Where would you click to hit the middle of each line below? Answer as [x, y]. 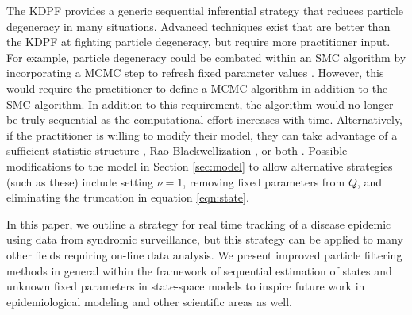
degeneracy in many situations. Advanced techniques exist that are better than [198, 26]
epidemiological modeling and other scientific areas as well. [150, 301]
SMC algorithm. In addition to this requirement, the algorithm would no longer [200, 104]
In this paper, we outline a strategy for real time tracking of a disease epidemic [199, 223]
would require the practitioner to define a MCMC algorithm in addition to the [197, 88]
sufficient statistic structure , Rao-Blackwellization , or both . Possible [177, 150]
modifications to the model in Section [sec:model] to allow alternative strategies [200, 165]
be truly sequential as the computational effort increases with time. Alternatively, [205, 119]
